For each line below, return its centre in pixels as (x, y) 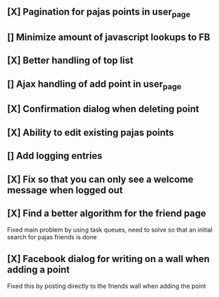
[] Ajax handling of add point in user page (94, 85)
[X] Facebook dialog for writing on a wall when (108, 259)
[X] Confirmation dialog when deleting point (103, 109)
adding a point (38, 269)
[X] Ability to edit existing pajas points (91, 132)
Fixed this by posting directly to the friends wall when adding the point (107, 286)
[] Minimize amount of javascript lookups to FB (109, 37)
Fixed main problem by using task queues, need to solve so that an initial (110, 230)
